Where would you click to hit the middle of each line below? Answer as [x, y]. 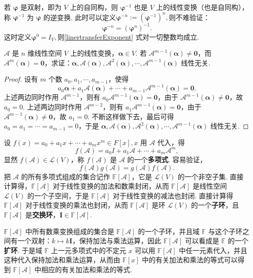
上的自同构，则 [94, 7]
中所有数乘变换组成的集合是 [70, 231]
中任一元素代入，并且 [213, 250]
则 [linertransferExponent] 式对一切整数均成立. [128, 36]
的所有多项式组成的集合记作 [66, 176]
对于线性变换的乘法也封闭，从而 [76, 205]
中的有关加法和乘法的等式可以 [190, 260]
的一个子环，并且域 [169, 231]
